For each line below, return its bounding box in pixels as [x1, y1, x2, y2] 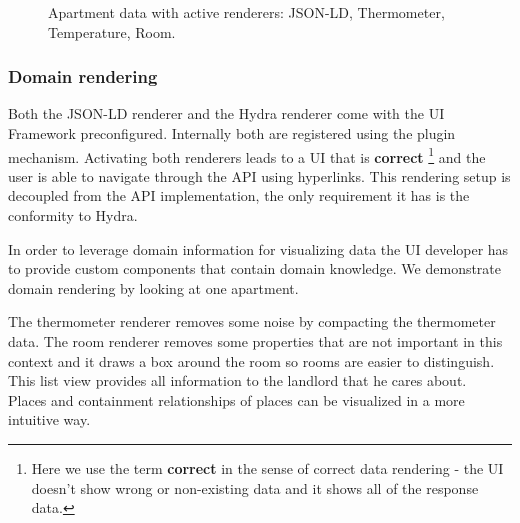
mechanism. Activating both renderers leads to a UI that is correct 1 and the [8, 143, 486, 167]
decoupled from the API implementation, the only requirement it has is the [8, 185, 470, 206]
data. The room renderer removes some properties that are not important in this [8, 331, 503, 351]
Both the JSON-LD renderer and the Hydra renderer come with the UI [8, 103, 445, 124]
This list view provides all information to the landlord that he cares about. [8, 370, 467, 391]
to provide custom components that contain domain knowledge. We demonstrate [8, 258, 502, 279]
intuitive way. [8, 409, 91, 430]
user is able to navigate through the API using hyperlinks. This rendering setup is [8, 165, 511, 186]
